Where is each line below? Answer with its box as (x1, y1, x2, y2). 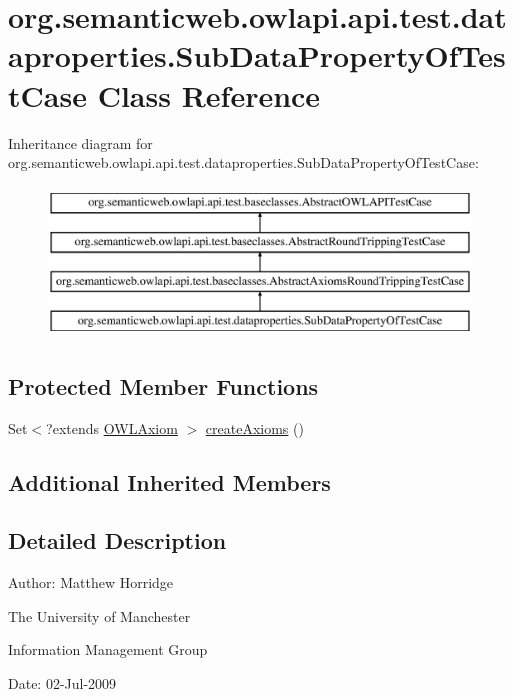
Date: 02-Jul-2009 (8, 673, 117, 694)
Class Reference (97, 74, 321, 115)
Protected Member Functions (8, 370, 319, 401)
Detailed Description (8, 525, 227, 556)
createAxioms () (205, 417, 304, 438)
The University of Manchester (8, 605, 191, 626)
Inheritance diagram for (8, 132, 153, 153)
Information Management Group (8, 639, 208, 660)
